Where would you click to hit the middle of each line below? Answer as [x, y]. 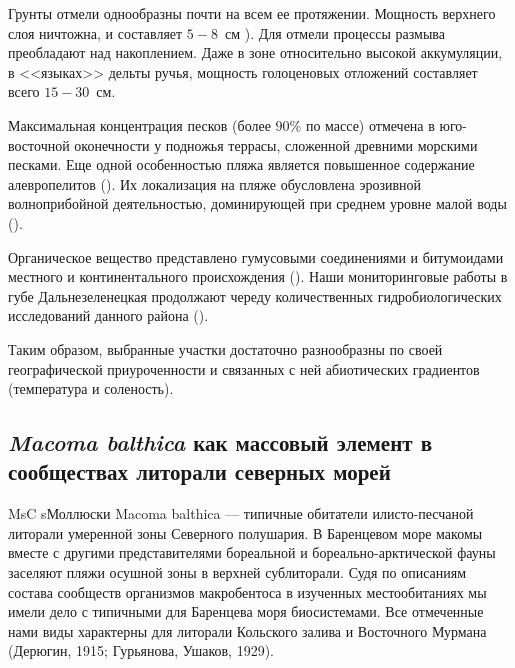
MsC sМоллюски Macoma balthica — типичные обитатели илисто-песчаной [241, 513]
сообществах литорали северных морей [199, 471]
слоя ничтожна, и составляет [95, 32]
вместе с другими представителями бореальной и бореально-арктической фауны [252, 552]
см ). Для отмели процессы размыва [335, 32]
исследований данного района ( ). [108, 315]
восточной [39, 144]
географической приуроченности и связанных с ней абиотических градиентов [244, 368]
